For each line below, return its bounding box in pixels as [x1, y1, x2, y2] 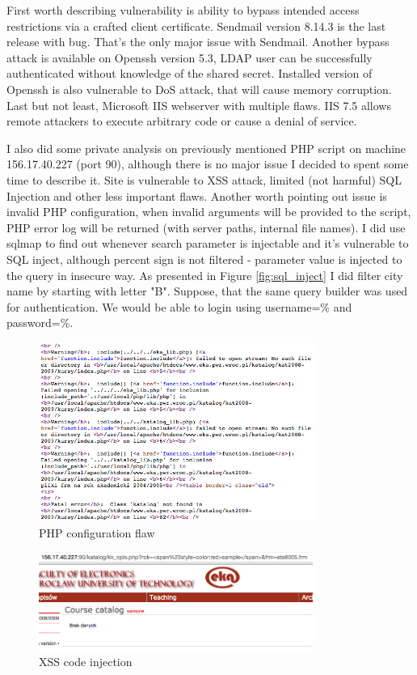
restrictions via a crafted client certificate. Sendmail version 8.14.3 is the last [6, 17, 386, 34]
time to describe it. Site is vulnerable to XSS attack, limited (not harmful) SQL [6, 171, 402, 188]
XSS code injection [39, 652, 133, 669]
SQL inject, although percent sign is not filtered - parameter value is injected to [6, 250, 402, 267]
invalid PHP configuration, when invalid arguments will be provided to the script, [6, 203, 411, 220]
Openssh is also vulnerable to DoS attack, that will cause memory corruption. [6, 80, 392, 97]
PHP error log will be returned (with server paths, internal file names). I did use [6, 219, 406, 236]
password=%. [6, 314, 74, 331]
